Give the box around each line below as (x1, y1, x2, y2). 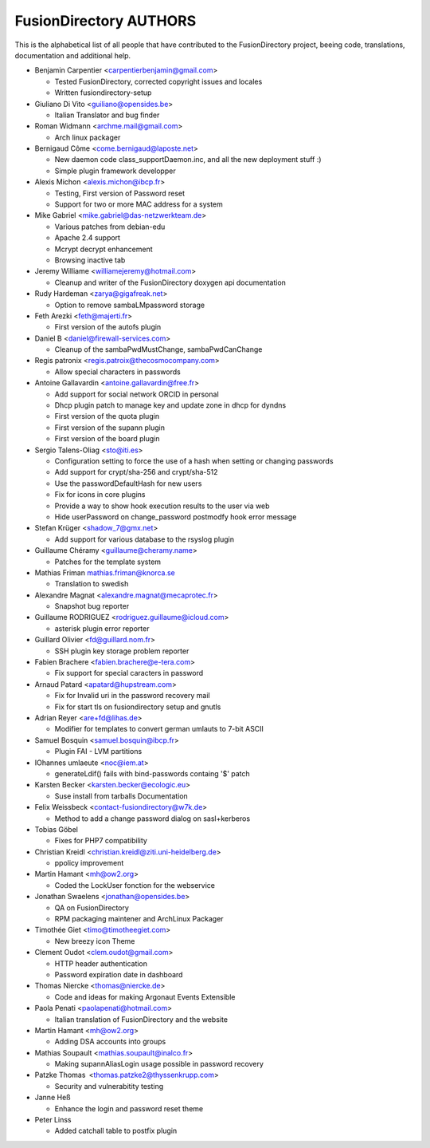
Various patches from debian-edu (54, 222, 166, 231)
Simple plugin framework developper (54, 166, 176, 176)
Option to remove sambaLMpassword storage (54, 300, 205, 310)
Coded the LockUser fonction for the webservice (54, 880, 215, 890)
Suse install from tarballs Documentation (54, 791, 189, 801)
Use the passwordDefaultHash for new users (54, 479, 202, 488)
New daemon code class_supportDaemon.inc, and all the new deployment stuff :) (54, 155, 322, 164)
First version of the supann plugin (54, 423, 165, 432)
